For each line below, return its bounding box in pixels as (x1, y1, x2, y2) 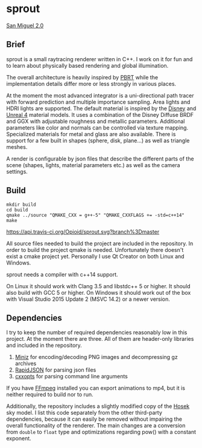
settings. (6, 168, 28, 175)
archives (14, 360, 37, 367)
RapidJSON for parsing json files (14, 366, 96, 374)
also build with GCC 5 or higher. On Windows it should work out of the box (6, 289, 191, 296)
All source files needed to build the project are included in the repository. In (6, 240, 194, 247)
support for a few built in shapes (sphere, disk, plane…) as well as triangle (6, 137, 190, 144)
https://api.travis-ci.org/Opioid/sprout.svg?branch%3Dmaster (6, 228, 160, 235)
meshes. (6, 143, 28, 150)
